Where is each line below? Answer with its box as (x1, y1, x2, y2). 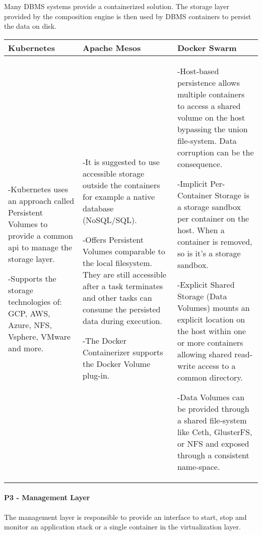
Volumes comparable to (83, 245, 165, 257)
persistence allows (177, 76, 240, 88)
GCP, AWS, (8, 307, 50, 319)
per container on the (177, 212, 249, 224)
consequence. (177, 157, 223, 170)
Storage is (215, 189, 249, 201)
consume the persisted (83, 303, 161, 315)
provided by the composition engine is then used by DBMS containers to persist (4, 11, 251, 21)
